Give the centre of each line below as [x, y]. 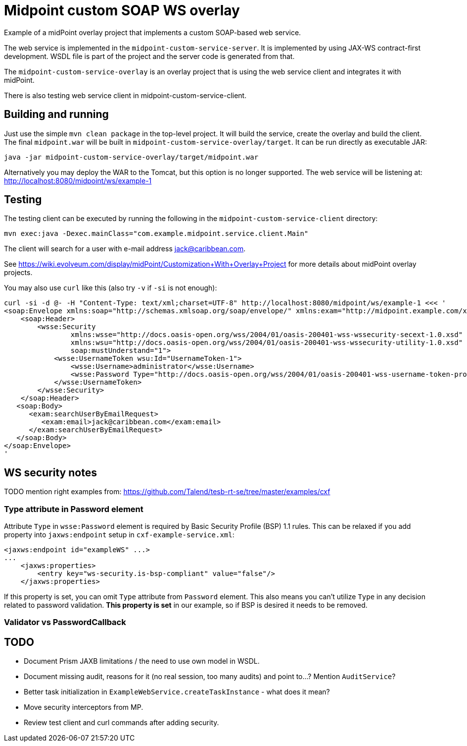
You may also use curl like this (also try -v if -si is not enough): [111, 288]
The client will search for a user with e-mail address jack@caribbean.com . [125, 249]
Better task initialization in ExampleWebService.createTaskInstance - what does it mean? [177, 692]
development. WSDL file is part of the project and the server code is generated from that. [149, 56]
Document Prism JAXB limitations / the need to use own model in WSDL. [142, 661]
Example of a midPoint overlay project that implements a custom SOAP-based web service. [153, 32]
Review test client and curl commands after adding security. [121, 723]
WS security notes [50, 472]
